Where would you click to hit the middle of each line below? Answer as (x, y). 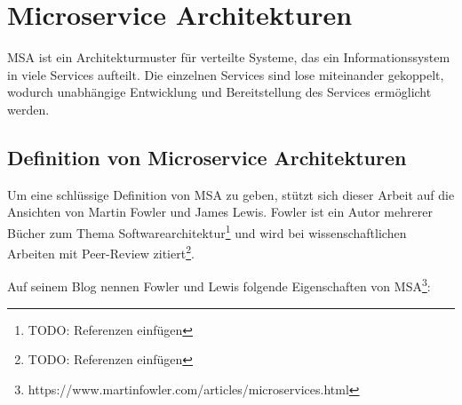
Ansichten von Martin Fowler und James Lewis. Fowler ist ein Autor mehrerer (220, 212)
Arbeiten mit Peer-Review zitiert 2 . (101, 252)
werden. (28, 109)
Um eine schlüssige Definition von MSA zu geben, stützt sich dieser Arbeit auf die (231, 194)
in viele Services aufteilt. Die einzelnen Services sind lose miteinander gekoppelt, (226, 74)
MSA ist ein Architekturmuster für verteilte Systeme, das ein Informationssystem (229, 57)
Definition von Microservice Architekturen (207, 157)
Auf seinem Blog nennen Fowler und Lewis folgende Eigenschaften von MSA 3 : (219, 285)
